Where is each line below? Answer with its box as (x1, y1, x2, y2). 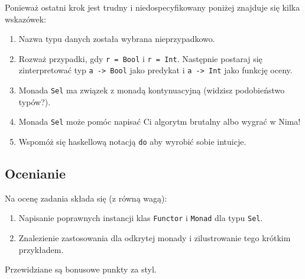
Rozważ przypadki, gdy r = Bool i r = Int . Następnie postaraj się (18, 52, 262, 64)
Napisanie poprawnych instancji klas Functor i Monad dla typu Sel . (18, 212, 263, 224)
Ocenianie (5, 164, 66, 183)
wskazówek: (5, 12, 47, 25)
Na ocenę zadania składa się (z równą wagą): (5, 192, 167, 204)
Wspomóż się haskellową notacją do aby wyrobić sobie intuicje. (18, 135, 246, 147)
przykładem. (18, 243, 64, 255)
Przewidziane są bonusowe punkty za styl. (5, 263, 157, 275)
